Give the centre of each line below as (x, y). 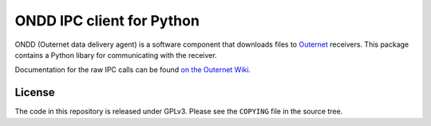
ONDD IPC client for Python (107, 21)
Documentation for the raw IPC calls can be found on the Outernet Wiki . (133, 70)
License (35, 92)
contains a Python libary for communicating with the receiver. (116, 55)
